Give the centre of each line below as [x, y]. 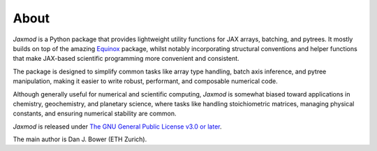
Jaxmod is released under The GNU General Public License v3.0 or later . [118, 127]
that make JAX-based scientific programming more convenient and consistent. [126, 59]
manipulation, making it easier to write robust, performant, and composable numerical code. [146, 81]
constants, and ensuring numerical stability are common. [95, 114]
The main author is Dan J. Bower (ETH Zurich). [80, 139]
